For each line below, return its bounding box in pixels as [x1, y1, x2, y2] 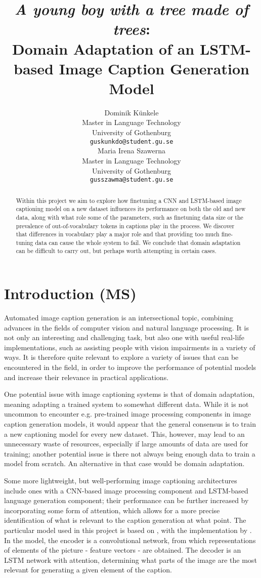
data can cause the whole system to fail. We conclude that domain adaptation [35, 238, 241, 246]
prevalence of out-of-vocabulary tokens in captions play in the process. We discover [16, 221, 235, 230]
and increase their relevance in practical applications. [4, 371, 169, 382]
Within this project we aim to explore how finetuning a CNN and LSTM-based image [16, 196, 242, 204]
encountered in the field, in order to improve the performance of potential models [4, 362, 256, 373]
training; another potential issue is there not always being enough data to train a [4, 448, 255, 459]
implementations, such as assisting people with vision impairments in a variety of [4, 342, 255, 352]
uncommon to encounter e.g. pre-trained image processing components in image [4, 408, 251, 419]
